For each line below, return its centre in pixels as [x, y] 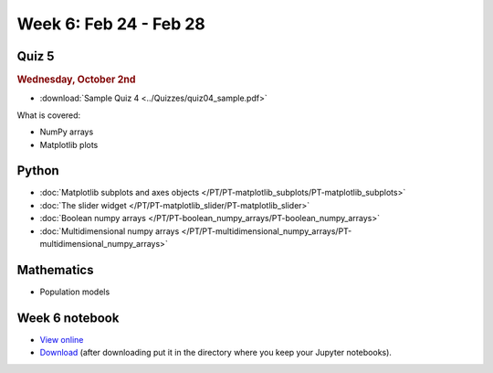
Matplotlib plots [69, 144]
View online [62, 339]
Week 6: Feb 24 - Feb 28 [111, 24]
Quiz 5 [36, 56]
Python [38, 171]
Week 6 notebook [68, 318]
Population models [75, 292]
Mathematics [55, 270]
